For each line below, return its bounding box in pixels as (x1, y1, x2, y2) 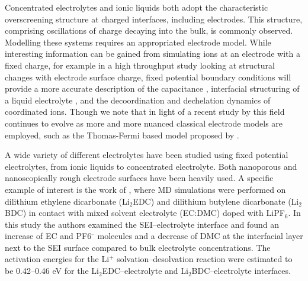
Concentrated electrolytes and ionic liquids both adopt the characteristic (5, 1, 268, 13)
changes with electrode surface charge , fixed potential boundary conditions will (5, 70, 291, 83)
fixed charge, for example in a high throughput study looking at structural (5, 59, 275, 71)
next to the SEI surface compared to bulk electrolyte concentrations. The (5, 241, 271, 253)
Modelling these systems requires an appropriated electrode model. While (5, 35, 271, 48)
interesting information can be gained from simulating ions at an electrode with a (5, 47, 300, 60)
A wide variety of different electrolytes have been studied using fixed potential (5, 148, 288, 161)
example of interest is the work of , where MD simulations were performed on (5, 183, 286, 195)
